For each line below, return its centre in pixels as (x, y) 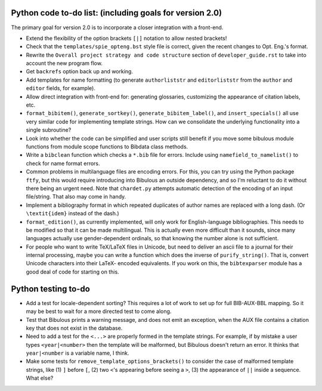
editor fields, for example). (61, 88)
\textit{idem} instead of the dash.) (72, 213)
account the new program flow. (64, 63)
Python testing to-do (51, 289)
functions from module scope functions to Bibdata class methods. (107, 147)
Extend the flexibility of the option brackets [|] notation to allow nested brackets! (126, 38)
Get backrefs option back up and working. (80, 72)
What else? (40, 378)
